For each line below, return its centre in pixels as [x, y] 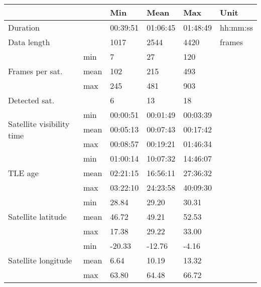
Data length [29, 42]
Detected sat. [31, 100]
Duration [24, 27]
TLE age [23, 173]
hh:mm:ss [236, 27]
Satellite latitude [37, 217]
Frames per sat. [35, 71]
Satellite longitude [40, 260]
